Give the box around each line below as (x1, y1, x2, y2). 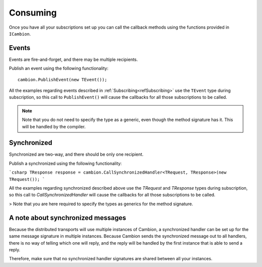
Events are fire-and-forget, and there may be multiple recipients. (9, 56, 138, 62)
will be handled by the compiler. (22, 124, 86, 129)
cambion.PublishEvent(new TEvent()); (17, 77, 108, 82)
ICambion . (9, 31, 31, 36)
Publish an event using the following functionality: (9, 66, 109, 71)
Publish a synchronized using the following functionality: (9, 160, 122, 166)
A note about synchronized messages (9, 214, 126, 222)
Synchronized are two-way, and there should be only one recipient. (9, 151, 144, 158)
